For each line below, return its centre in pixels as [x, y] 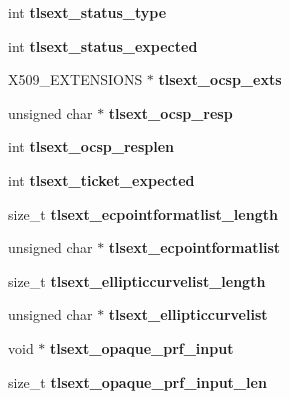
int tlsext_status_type [87, 12]
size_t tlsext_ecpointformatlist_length [143, 213]
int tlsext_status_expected [103, 45]
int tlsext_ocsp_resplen [91, 146]
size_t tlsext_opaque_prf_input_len [137, 381]
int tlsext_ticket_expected [101, 179]
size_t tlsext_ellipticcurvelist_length [137, 280]
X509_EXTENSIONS [75, 79]
